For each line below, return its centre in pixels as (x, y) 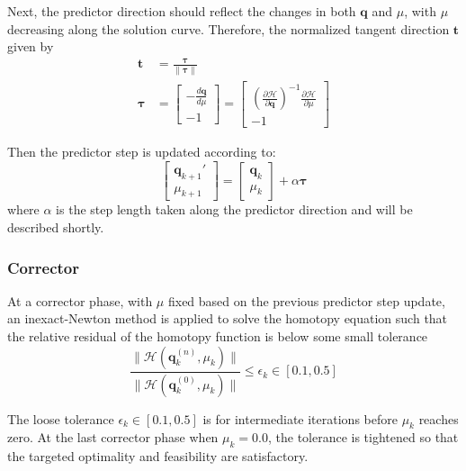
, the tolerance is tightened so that (363, 437)
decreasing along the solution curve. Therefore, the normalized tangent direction (229, 28)
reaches (439, 418)
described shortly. (56, 227)
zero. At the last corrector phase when (113, 437)
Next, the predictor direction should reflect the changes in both (182, 11)
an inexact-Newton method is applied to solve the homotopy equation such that (228, 318)
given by (31, 46)
